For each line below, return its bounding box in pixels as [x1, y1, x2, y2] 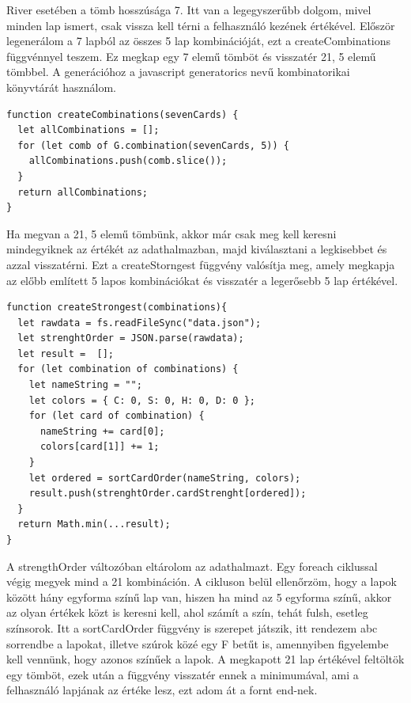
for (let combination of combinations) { [17, 363, 239, 375]
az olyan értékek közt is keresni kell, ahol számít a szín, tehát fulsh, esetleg [6, 604, 368, 621]
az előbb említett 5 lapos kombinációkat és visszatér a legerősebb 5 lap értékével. [6, 272, 398, 288]
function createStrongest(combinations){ [6, 302, 228, 313]
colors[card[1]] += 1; [40, 441, 160, 453]
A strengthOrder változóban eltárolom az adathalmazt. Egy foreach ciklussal [6, 557, 378, 574]
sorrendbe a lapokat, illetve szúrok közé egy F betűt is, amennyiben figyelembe [6, 635, 389, 652]
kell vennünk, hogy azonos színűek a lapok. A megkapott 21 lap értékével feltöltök [6, 651, 405, 667]
